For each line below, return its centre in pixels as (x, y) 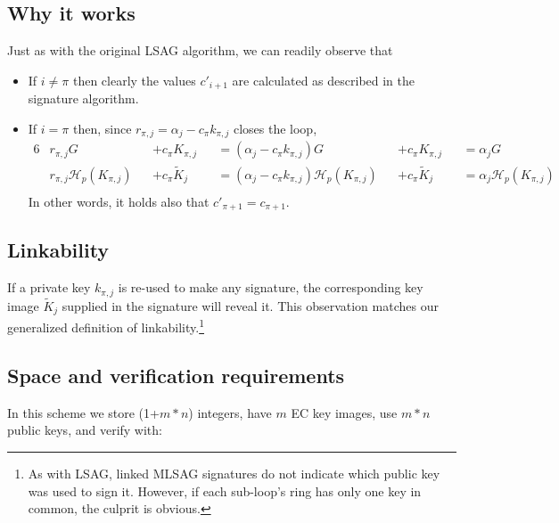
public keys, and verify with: (85, 430)
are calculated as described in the (324, 80)
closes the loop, (275, 128)
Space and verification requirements (176, 376)
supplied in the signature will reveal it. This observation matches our (250, 305)
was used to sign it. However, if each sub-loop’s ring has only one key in (225, 490)
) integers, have (230, 412)
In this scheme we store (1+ (83, 412)
